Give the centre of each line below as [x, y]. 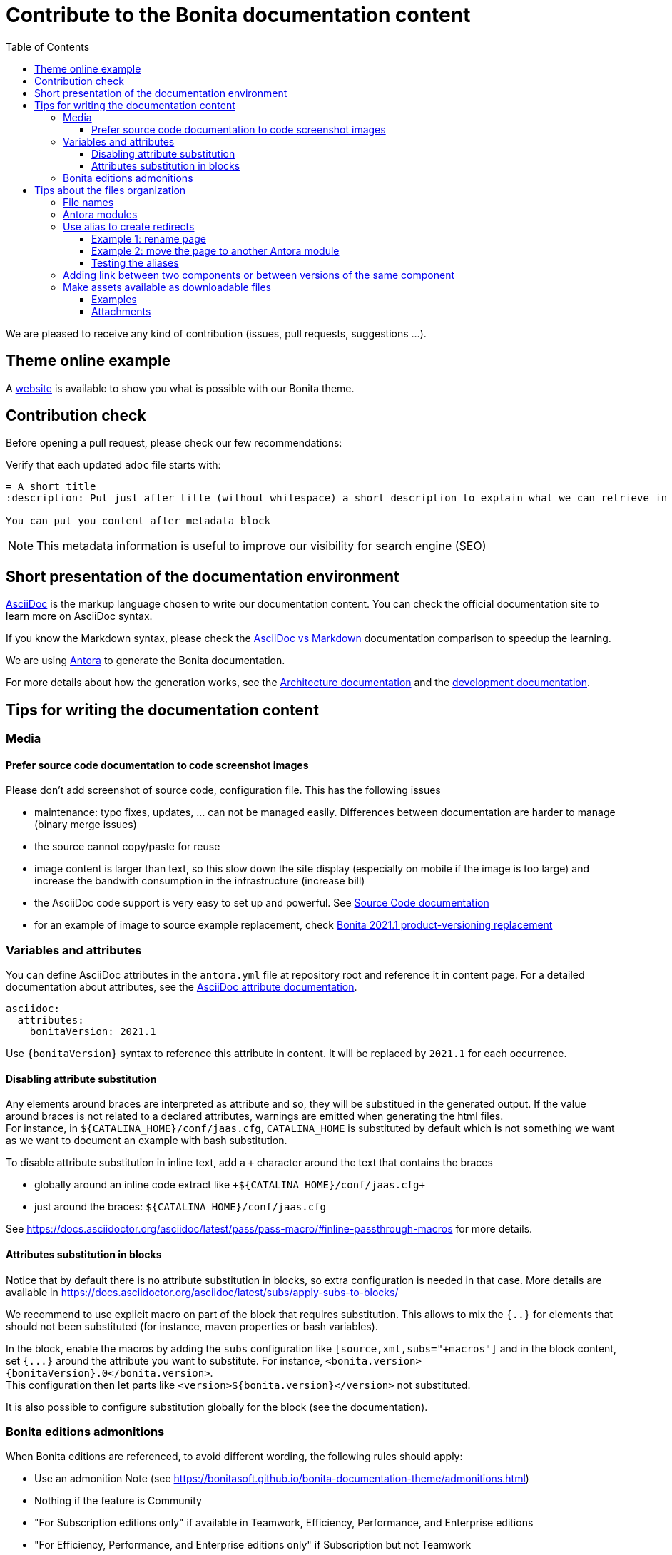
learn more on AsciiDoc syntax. [79, 616]
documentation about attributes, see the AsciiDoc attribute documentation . [182, 987]
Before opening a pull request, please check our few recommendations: [174, 443]
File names [88, 202]
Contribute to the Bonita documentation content [238, 15]
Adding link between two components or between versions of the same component [259, 275]
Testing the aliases [135, 262]
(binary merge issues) [86, 825]
